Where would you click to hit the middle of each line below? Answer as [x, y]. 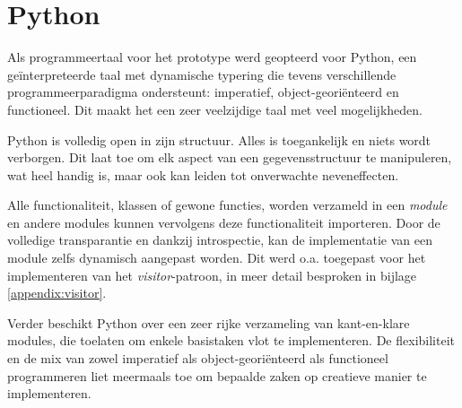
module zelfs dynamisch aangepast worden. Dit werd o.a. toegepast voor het [217, 258]
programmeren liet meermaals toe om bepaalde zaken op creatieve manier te [217, 375]
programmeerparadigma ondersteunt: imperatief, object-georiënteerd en [203, 92]
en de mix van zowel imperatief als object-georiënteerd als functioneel [198, 358]
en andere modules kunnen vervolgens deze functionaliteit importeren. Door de [224, 222]
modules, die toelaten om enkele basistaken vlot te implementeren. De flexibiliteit [231, 340]
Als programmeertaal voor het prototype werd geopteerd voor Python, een [212, 57]
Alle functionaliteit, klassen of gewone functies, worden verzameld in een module [227, 205]
